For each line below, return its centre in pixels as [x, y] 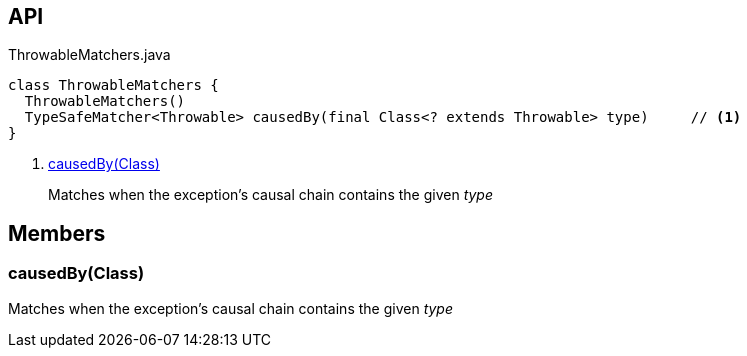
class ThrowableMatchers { [113, 85]
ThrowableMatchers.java [89, 55]
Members [57, 233]
